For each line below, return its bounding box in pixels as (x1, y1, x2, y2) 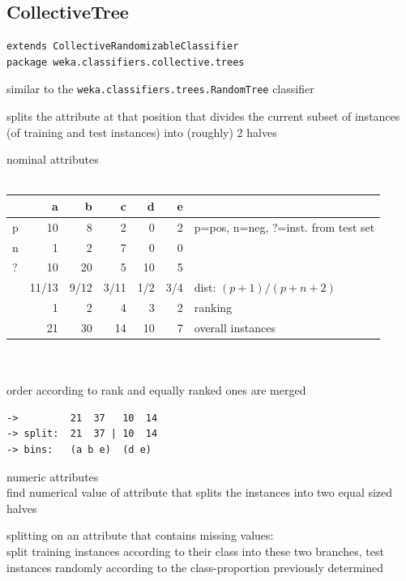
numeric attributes (6, 468, 99, 485)
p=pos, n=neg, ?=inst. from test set (194, 218, 375, 235)
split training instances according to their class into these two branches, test (6, 543, 384, 560)
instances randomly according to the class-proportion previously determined (6, 558, 383, 575)
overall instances (194, 318, 276, 335)
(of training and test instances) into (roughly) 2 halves (6, 123, 277, 140)
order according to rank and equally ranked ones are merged (6, 382, 306, 399)
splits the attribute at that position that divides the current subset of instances (6, 108, 400, 125)
